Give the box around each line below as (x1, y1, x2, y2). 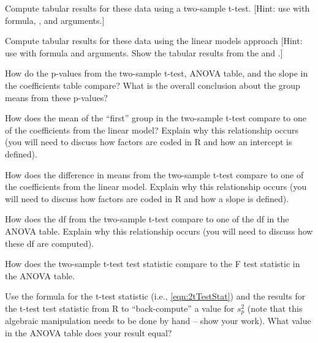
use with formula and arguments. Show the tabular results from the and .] (5, 46, 283, 59)
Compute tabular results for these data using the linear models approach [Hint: (5, 34, 303, 47)
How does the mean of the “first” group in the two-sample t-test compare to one (5, 111, 306, 124)
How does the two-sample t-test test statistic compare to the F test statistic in (5, 257, 300, 270)
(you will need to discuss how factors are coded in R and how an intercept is (5, 135, 292, 148)
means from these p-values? (5, 91, 108, 104)
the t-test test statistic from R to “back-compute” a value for (5, 301, 235, 314)
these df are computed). (5, 236, 94, 249)
